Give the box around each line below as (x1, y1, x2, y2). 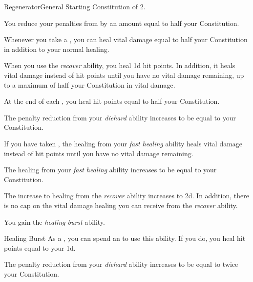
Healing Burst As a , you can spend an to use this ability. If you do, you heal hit (4, 233, 246, 243)
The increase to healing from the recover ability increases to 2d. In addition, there (4, 190, 249, 201)
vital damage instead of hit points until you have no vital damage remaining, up (4, 70, 244, 80)
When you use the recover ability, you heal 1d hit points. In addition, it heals (4, 60, 235, 70)
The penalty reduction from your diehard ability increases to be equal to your (4, 112, 236, 122)
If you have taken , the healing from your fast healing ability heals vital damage (4, 138, 243, 148)
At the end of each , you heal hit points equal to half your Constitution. (4, 96, 220, 106)
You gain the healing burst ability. (4, 216, 105, 227)
